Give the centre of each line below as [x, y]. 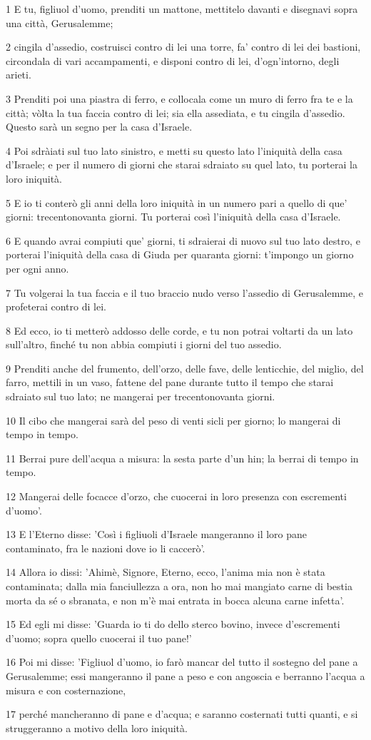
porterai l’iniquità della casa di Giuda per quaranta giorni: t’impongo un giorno [180, 254]
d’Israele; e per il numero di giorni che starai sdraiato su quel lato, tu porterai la [182, 164]
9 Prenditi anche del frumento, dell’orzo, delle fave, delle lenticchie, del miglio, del [185, 368]
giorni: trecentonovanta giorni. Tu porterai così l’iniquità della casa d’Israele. [173, 217]
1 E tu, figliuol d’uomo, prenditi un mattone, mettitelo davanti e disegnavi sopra [182, 9]
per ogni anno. [37, 268]
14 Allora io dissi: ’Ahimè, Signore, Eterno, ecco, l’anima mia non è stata [166, 572]
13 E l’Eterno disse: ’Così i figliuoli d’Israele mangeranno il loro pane [157, 534]
